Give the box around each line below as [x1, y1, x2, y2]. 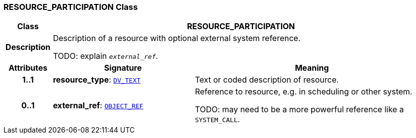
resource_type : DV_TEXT [53, 75, 141, 85]
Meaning [295, 63, 329, 73]
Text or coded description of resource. [195, 75, 339, 85]
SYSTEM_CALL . [195, 114, 240, 125]
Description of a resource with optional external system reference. [53, 33, 301, 44]
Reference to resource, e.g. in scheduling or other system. [195, 87, 413, 97]
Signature [104, 63, 142, 73]
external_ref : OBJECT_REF [53, 100, 143, 111]
